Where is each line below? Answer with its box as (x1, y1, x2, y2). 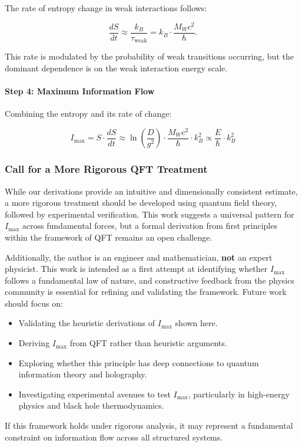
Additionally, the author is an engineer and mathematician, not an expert (5, 251, 273, 263)
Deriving (18, 337, 50, 349)
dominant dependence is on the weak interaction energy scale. (5, 61, 228, 74)
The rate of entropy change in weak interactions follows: (5, 2, 207, 14)
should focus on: (5, 297, 63, 309)
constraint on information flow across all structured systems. (5, 430, 223, 443)
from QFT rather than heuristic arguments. (69, 337, 227, 349)
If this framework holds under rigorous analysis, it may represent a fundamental (5, 419, 293, 432)
